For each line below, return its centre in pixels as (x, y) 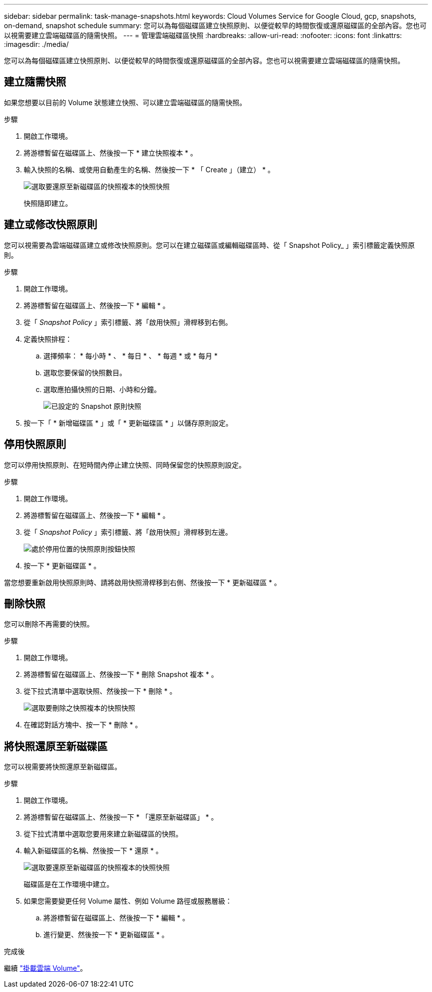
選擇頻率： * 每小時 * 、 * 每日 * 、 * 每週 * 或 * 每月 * (131, 356)
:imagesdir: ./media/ (36, 44)
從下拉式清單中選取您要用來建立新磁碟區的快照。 (103, 834)
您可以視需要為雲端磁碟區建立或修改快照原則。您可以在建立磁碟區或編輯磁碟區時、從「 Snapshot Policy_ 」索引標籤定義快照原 (210, 245)
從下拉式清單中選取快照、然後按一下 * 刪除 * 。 (100, 691)
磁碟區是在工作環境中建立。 (69, 884)
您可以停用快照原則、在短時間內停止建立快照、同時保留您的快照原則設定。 (125, 465)
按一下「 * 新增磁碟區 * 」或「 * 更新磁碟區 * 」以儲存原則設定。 (128, 423)
